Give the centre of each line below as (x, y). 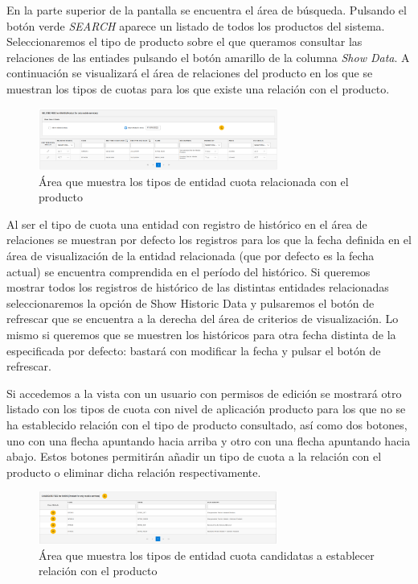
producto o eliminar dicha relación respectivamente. (134, 472)
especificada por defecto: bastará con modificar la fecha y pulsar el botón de (194, 350)
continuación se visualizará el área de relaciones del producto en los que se (190, 73)
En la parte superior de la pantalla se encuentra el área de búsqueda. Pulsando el (207, 10)
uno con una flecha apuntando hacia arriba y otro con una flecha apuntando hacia (209, 440)
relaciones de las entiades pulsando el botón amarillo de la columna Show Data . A (208, 57)
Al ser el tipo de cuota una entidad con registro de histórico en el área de (187, 224)
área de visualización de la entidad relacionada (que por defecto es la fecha (191, 256)
